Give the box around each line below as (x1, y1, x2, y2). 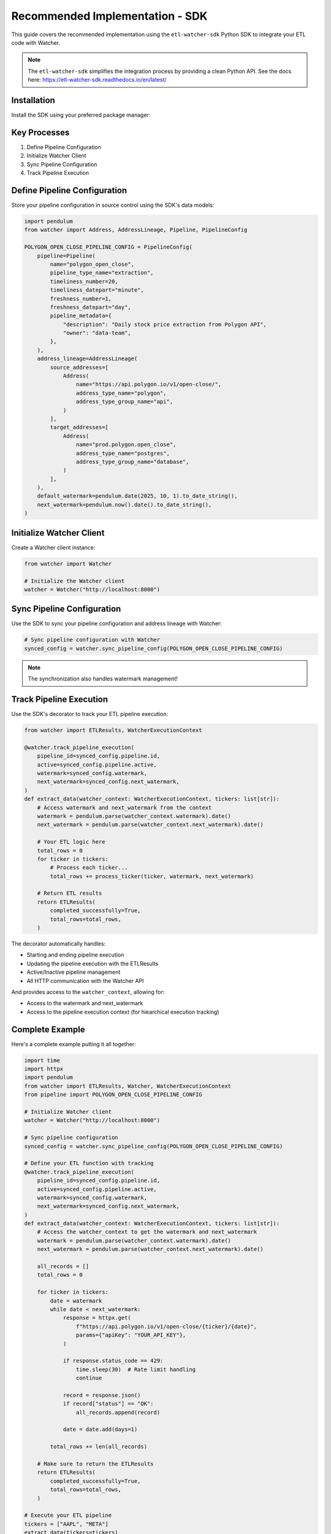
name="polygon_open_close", (50, 261, 135, 268)
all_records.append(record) (75, 1409, 161, 1416)
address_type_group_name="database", (75, 458, 189, 465)
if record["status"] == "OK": (63, 1400, 154, 1408)
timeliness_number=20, (50, 278, 119, 285)
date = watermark (50, 1297, 102, 1304)
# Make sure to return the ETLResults (37, 1460, 154, 1468)
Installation (11, 95, 55, 106)
